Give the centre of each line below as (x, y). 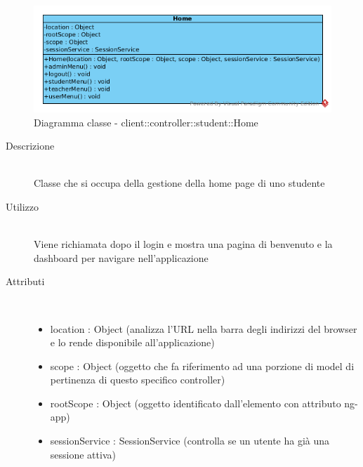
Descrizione (30, 146)
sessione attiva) (83, 454)
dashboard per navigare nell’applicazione (121, 257)
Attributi (25, 281)
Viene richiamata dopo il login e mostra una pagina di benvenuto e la (183, 244)
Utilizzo (22, 206)
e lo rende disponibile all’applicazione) (132, 342)
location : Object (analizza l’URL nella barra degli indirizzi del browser (204, 328)
